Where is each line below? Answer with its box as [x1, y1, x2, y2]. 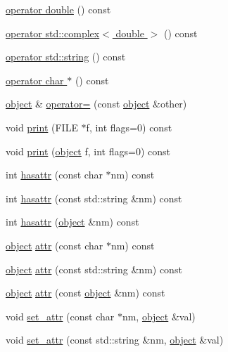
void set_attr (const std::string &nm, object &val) [6, 332, 224, 347]
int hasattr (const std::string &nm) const [6, 190, 182, 205]
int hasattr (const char [6, 167, 103, 182]
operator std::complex [6, 25, 100, 40]
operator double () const [6, 2, 111, 16]
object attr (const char [6, 237, 103, 252]
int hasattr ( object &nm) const [6, 214, 139, 229]
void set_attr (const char [6, 308, 115, 323]
